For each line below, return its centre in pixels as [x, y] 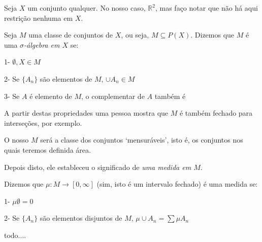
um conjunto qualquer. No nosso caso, [87, 8]
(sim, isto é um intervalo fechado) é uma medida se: [177, 184]
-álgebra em [42, 44]
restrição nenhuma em [39, 18]
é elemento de [51, 96]
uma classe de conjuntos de [71, 35]
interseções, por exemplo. [43, 123]
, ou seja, [135, 35]
